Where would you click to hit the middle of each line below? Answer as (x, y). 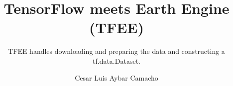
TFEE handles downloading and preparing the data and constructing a (116, 51)
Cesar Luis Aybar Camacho (116, 77)
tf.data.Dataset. (116, 61)
